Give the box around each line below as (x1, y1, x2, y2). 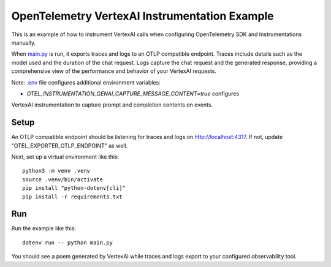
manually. (11, 39, 36, 46)
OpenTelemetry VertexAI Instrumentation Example (11, 9, 274, 23)
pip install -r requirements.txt (22, 193, 123, 200)
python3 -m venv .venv (22, 167, 91, 175)
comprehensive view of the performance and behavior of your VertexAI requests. (11, 67, 217, 75)
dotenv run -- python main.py (22, 239, 113, 246)
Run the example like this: (11, 225, 77, 232)
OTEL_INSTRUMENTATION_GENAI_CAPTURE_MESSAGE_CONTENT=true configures (26, 89, 240, 97)
